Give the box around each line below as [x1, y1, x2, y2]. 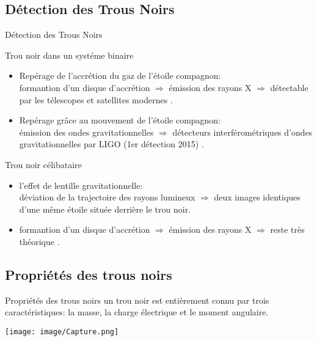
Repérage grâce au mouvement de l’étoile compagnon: [19, 114, 221, 127]
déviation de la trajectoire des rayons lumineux [19, 191, 195, 204]
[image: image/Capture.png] [5, 327, 119, 336]
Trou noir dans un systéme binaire [5, 48, 134, 61]
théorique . [19, 235, 60, 248]
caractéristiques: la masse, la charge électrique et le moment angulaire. [5, 306, 269, 318]
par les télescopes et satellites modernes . [19, 93, 173, 106]
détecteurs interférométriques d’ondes [172, 125, 313, 138]
